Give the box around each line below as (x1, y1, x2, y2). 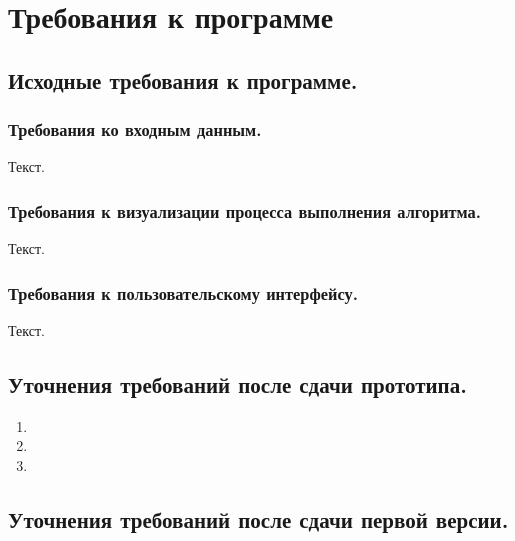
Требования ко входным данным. (8, 117, 262, 142)
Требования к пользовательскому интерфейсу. (8, 280, 358, 305)
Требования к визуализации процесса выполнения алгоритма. (8, 198, 482, 223)
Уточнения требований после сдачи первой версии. (8, 503, 509, 534)
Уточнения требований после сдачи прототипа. (8, 368, 467, 399)
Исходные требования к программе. (8, 64, 358, 95)
